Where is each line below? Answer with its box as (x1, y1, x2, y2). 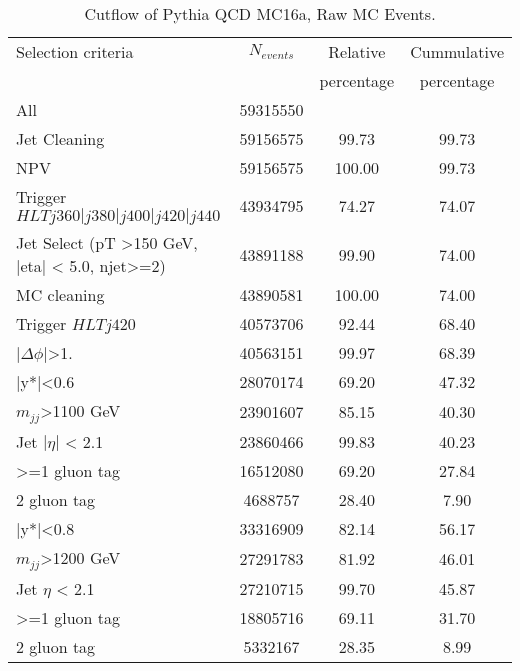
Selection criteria (16, 40, 134, 63)
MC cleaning (16, 283, 105, 306)
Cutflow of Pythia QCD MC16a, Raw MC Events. (84, 2, 436, 25)
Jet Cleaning (16, 127, 105, 150)
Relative (328, 40, 386, 63)
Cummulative (410, 40, 504, 63)
